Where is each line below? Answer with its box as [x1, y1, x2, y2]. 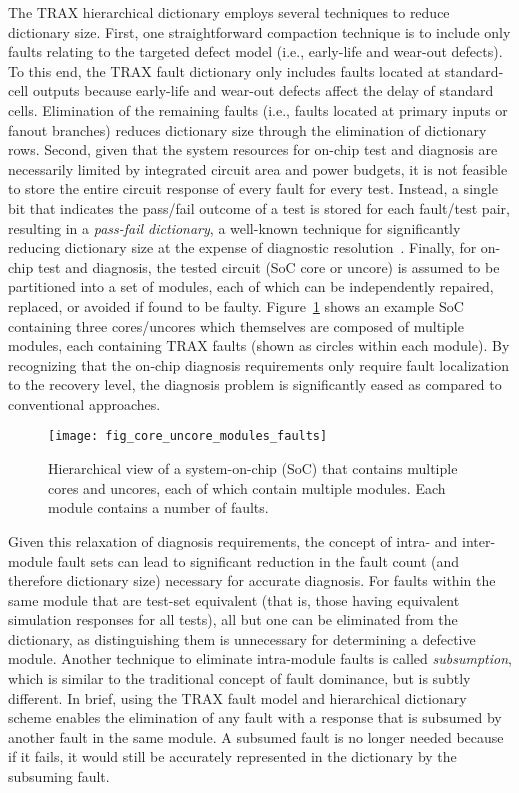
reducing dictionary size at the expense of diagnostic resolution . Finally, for [8, 237, 477, 258]
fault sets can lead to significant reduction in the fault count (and [57, 550, 460, 571]
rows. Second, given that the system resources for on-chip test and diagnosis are [8, 139, 498, 160]
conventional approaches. [8, 393, 161, 414]
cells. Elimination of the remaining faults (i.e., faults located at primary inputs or [8, 99, 508, 120]
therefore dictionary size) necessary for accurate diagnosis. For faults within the [8, 570, 496, 591]
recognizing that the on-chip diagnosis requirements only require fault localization [8, 354, 509, 375]
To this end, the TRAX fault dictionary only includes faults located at [8, 60, 441, 81]
